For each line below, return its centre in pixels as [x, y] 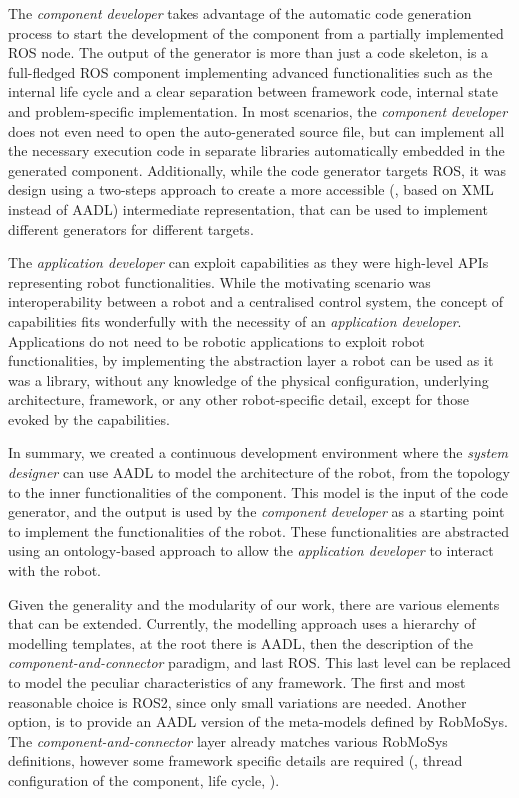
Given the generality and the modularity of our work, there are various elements [254, 603]
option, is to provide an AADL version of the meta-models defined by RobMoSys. [258, 721]
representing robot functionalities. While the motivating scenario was [219, 281]
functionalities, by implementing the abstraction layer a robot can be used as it [251, 360]
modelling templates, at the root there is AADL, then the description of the [241, 642]
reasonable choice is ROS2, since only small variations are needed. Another [237, 701]
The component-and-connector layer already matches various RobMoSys [228, 740]
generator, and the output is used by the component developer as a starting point [256, 511]
